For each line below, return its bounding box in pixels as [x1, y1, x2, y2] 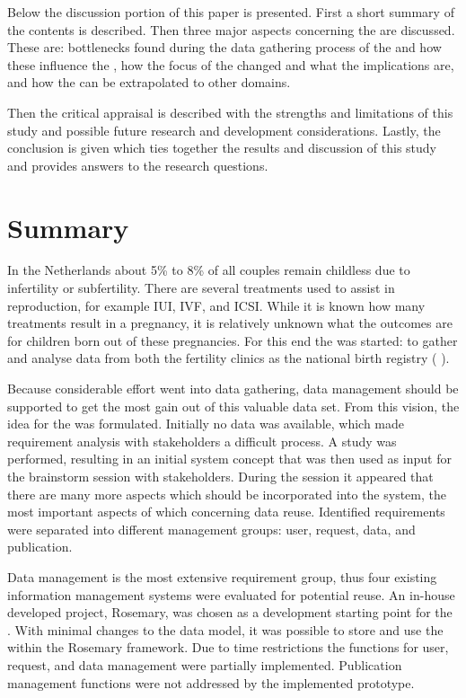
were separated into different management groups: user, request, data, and [7, 519, 416, 538]
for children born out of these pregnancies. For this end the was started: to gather [7, 331, 458, 349]
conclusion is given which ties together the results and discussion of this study [7, 138, 437, 157]
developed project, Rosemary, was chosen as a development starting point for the [7, 603, 453, 622]
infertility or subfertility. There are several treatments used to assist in [7, 278, 395, 297]
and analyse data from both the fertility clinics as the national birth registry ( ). [7, 349, 450, 367]
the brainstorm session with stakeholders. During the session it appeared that [7, 467, 434, 485]
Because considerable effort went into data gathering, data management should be [7, 379, 459, 398]
